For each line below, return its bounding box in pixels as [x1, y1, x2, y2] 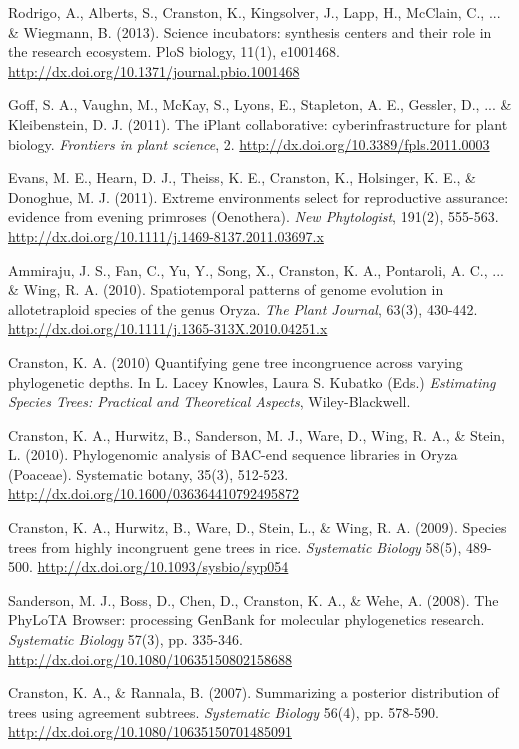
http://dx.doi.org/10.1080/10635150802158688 [8, 648, 292, 669]
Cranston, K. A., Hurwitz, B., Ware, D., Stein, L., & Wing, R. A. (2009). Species [8, 517, 507, 538]
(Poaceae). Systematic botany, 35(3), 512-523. [8, 463, 289, 484]
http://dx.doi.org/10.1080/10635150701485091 [8, 721, 292, 742]
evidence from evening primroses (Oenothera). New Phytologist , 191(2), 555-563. [8, 206, 499, 227]
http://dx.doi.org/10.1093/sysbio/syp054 [37, 556, 289, 577]
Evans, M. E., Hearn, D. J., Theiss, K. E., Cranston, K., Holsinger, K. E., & [8, 167, 476, 188]
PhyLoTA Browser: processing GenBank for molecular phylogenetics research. [8, 609, 485, 630]
